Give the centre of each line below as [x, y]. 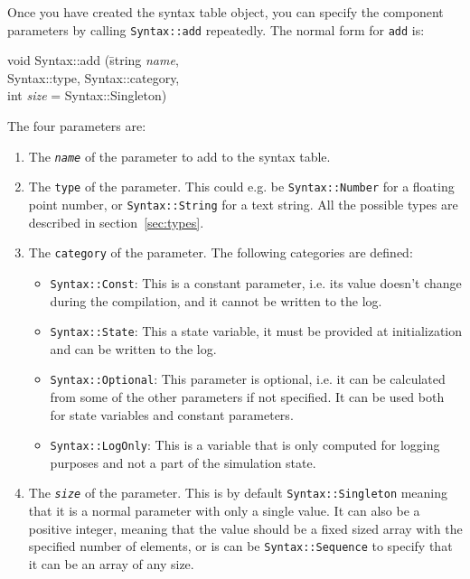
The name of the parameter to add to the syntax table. [179, 156]
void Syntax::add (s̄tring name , [93, 60]
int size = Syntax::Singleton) [87, 95]
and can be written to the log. [133, 348]
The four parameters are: [77, 126]
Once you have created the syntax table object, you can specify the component [226, 12]
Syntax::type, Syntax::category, [94, 77]
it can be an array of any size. [111, 563]
